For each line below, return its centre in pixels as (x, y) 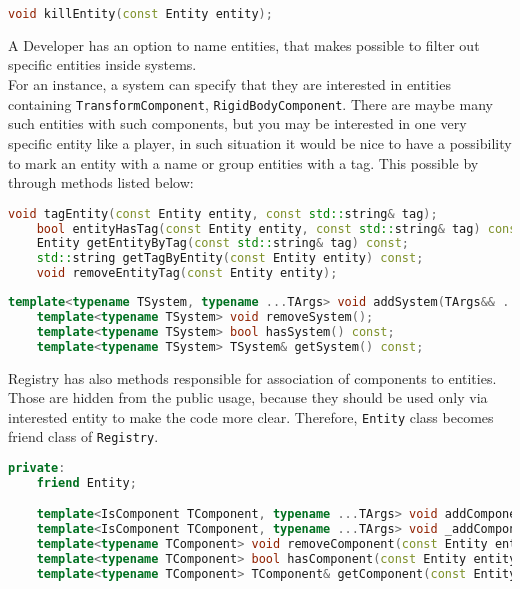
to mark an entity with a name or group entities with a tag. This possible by (243, 162)
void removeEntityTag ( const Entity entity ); (187, 273)
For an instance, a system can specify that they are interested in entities (229, 84)
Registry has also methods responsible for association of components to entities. (252, 377)
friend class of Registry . (83, 436)
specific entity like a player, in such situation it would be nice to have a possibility (260, 142)
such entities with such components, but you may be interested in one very (237, 123)
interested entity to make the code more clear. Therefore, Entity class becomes (251, 416)
